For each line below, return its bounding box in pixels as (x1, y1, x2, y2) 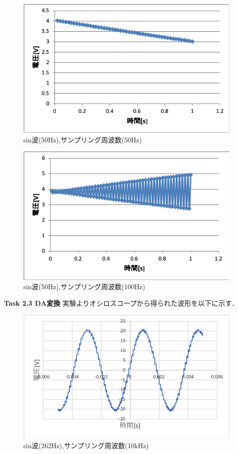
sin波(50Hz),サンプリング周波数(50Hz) (23, 134, 142, 144)
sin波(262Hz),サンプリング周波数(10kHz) (23, 440, 149, 450)
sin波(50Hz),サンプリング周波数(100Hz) (23, 281, 145, 292)
